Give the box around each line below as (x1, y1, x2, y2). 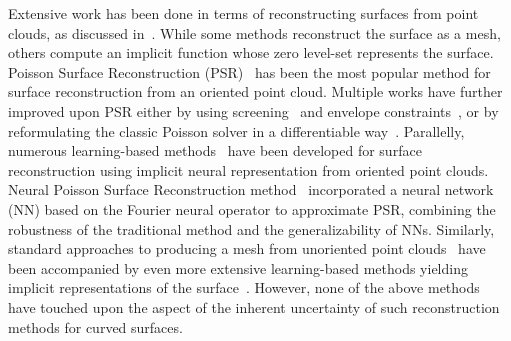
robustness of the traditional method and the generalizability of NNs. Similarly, (8, 218, 495, 239)
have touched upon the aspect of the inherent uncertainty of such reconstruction (8, 296, 500, 317)
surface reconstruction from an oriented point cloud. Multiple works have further (8, 81, 503, 102)
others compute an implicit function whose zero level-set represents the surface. (8, 42, 494, 63)
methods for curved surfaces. (8, 316, 183, 337)
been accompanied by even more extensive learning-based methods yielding (8, 257, 468, 278)
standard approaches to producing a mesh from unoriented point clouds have (8, 238, 486, 259)
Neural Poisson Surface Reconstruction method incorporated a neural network (8, 179, 494, 200)
